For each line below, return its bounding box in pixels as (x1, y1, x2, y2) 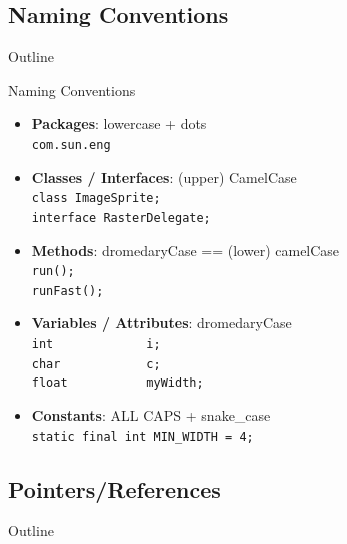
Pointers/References (8, 473, 221, 504)
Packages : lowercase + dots (31, 113, 207, 134)
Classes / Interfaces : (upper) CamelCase (31, 166, 297, 187)
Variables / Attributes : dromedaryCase (31, 312, 292, 333)
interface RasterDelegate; (31, 210, 211, 225)
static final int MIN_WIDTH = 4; (31, 429, 254, 444)
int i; (31, 337, 161, 352)
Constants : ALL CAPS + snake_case (31, 405, 271, 426)
